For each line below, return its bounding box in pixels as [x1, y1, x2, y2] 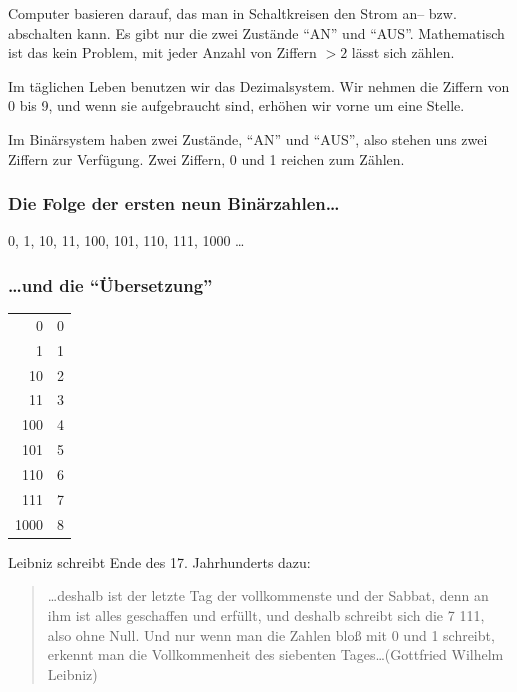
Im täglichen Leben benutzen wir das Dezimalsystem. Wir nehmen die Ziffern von [8, 75, 510, 96]
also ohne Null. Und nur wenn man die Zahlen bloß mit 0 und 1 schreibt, [47, 624, 495, 645]
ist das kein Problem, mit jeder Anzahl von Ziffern [8, 42, 317, 63]
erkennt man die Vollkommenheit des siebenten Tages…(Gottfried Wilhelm [47, 644, 504, 665]
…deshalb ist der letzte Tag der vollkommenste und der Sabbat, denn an [47, 585, 489, 606]
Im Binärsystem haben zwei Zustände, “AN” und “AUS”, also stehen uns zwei [8, 128, 488, 149]
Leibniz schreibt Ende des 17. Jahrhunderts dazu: [8, 551, 311, 572]
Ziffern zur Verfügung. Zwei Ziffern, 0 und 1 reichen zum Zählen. [8, 148, 405, 169]
